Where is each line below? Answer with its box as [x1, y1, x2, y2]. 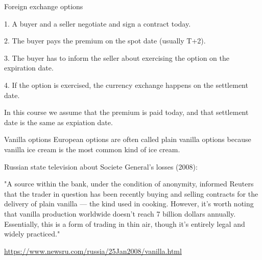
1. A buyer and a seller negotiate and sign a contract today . [4, 18, 191, 29]
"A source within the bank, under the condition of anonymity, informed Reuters [4, 178, 254, 189]
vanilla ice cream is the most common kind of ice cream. [4, 144, 180, 154]
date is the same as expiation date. [4, 116, 113, 127]
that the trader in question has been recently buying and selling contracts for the [4, 188, 258, 199]
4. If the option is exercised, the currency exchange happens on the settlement [4, 79, 248, 90]
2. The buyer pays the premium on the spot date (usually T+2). [4, 35, 206, 46]
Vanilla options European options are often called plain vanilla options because [4, 134, 251, 145]
